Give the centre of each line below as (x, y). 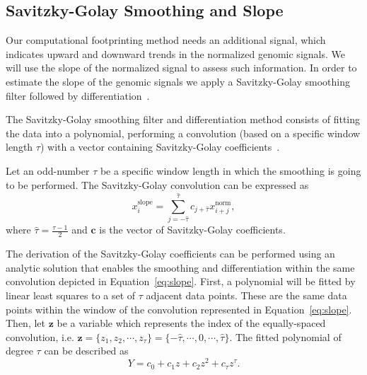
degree (19, 351)
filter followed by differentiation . (78, 95)
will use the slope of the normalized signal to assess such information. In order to (181, 68)
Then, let (25, 323)
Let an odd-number (48, 170)
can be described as (86, 351)
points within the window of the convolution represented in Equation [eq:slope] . (179, 309)
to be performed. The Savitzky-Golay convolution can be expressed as (157, 184)
